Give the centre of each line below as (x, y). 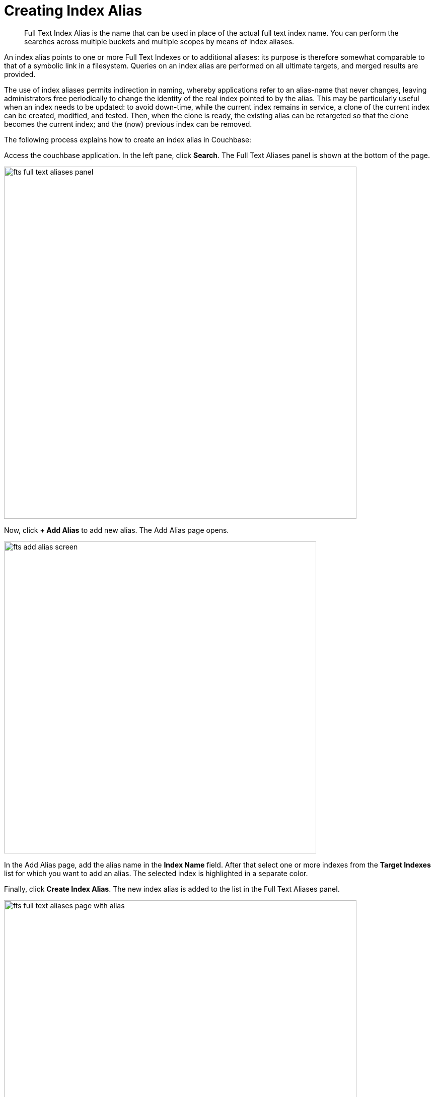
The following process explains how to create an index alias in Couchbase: (128, 139)
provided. (20, 74)
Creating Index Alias (73, 11)
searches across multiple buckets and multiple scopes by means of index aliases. (159, 41)
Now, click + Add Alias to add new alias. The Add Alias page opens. (117, 530)
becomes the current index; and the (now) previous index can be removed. (128, 124)
